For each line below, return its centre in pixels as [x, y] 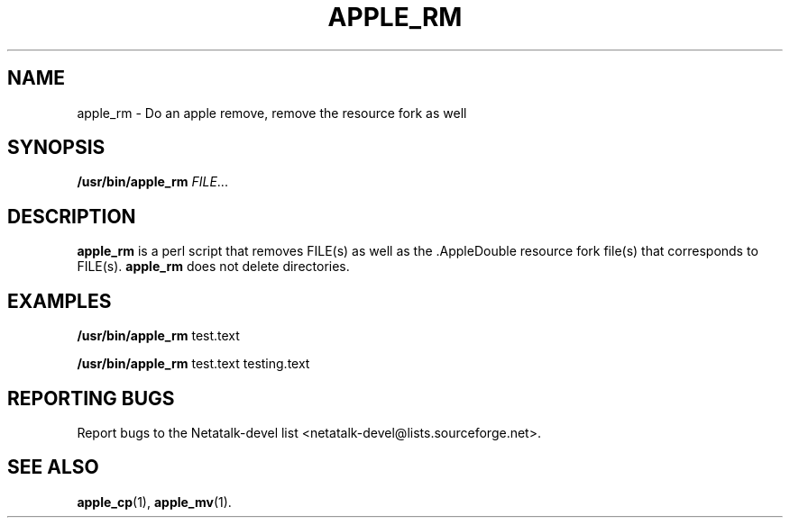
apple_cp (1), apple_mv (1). [154, 502]
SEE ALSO [53, 467]
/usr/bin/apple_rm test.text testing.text [193, 364]
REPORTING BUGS [91, 398]
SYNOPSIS [56, 148]
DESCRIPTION [72, 216]
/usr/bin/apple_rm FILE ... [152, 182]
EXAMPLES [60, 301]
